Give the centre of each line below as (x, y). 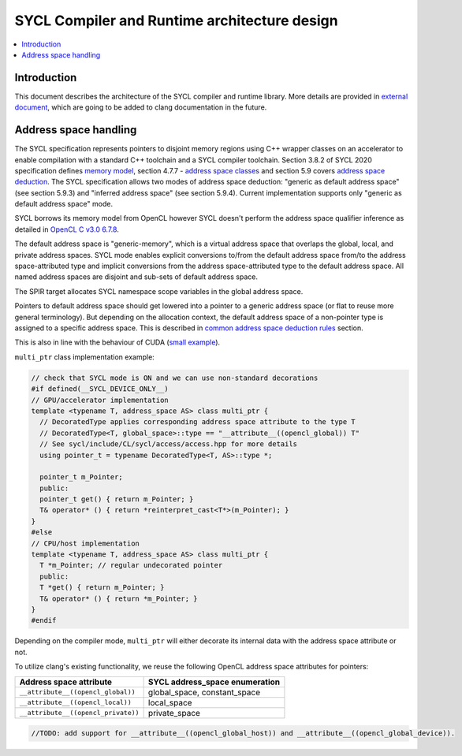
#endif (44, 620)
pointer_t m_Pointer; (82, 477)
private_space (174, 713)
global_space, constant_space (204, 692)
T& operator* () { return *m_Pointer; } (119, 598)
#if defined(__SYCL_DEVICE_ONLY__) (100, 389)
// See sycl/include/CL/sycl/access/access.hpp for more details (169, 444)
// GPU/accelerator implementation (100, 400)
